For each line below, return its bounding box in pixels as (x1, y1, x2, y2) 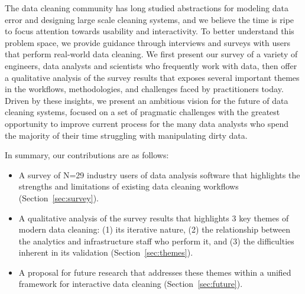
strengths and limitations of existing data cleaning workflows (18, 180, 239, 192)
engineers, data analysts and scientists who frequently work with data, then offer (5, 59, 297, 71)
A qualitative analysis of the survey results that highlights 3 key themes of (18, 211, 289, 224)
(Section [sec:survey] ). (18, 191, 99, 204)
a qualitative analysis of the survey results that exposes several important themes (5, 71, 300, 83)
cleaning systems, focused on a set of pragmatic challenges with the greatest (5, 106, 280, 118)
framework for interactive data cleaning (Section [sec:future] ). (18, 277, 243, 290)
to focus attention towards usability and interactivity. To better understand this (5, 25, 294, 37)
